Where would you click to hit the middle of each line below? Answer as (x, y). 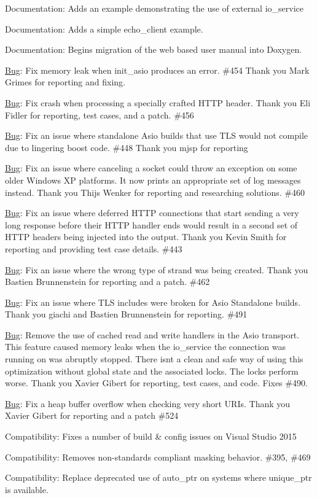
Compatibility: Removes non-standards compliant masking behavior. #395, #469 (158, 457)
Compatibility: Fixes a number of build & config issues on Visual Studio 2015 (151, 436)
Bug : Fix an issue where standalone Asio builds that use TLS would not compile (157, 135)
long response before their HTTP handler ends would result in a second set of (151, 224)
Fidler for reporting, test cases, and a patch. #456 (100, 115)
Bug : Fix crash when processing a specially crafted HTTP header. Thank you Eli (158, 102)
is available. (27, 489)
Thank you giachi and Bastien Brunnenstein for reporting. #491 (126, 314)
